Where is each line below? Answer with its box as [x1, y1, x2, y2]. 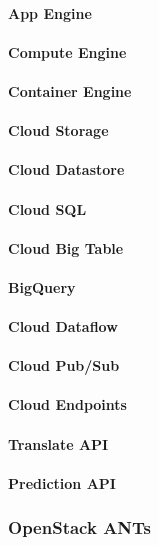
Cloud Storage [8, 120, 109, 141]
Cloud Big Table [8, 237, 124, 258]
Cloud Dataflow [8, 316, 118, 337]
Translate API [8, 433, 109, 454]
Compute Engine [8, 41, 127, 62]
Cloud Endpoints [8, 394, 127, 415]
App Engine [8, 2, 92, 23]
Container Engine [8, 80, 132, 101]
